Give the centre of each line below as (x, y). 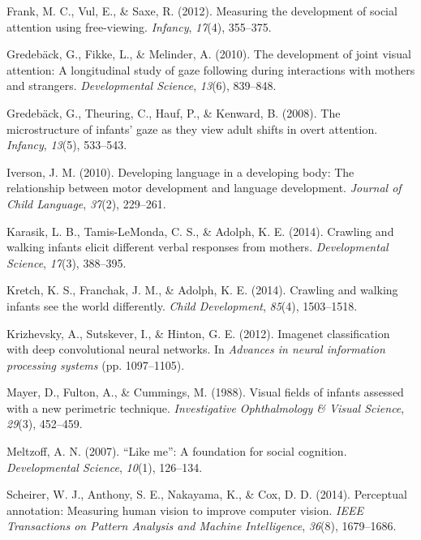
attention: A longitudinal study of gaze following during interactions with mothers (211, 69)
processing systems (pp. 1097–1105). (96, 364)
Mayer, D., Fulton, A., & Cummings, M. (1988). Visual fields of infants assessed (205, 392)
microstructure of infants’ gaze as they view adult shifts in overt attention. (192, 129)
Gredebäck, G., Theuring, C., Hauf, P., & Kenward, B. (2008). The (174, 112)
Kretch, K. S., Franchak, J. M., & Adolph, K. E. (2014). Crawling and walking (202, 290)
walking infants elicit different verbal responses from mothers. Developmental (198, 247)
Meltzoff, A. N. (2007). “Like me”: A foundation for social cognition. (177, 451)
